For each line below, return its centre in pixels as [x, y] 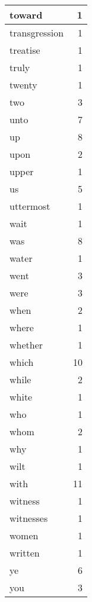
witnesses [29, 518]
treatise [25, 50]
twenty [23, 85]
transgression [37, 33]
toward [26, 15]
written [25, 553]
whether [26, 345]
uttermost [30, 206]
